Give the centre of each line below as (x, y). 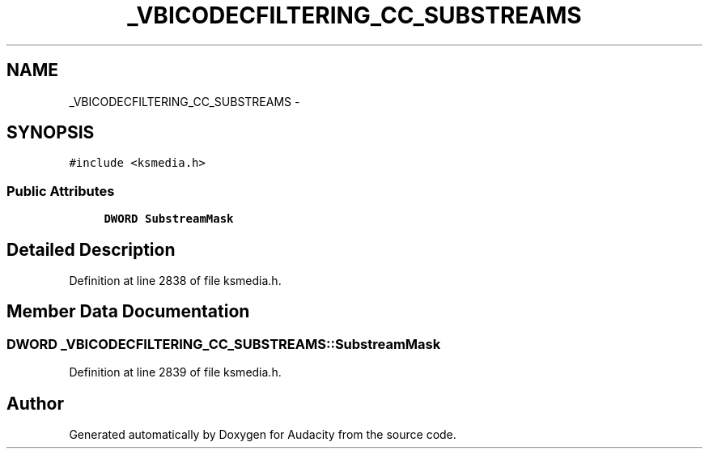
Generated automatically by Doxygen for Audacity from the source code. (263, 435)
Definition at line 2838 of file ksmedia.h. (175, 281)
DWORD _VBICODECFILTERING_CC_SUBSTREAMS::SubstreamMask (224, 344)
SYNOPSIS (51, 133)
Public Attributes (61, 191)
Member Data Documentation (128, 312)
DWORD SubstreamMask (169, 219)
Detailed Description (91, 249)
